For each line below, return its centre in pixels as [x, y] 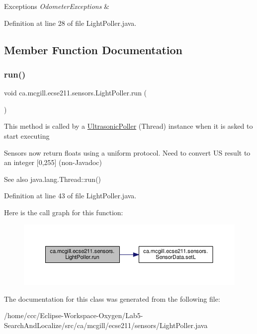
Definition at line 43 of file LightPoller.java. [70, 196]
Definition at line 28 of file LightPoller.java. [70, 23]
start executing [27, 135]
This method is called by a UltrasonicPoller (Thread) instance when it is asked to [128, 126]
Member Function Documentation [93, 49]
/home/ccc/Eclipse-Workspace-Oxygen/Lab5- [74, 315]
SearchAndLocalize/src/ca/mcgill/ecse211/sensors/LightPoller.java [106, 325]
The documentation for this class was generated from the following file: [112, 298]
